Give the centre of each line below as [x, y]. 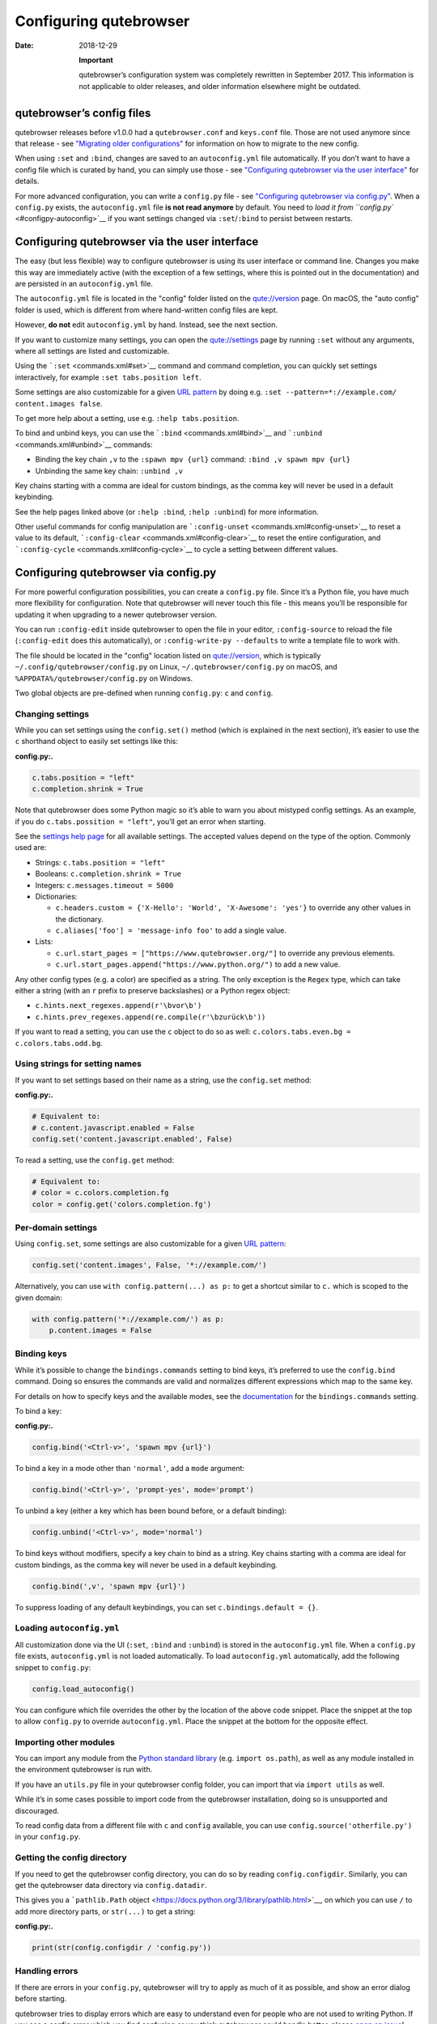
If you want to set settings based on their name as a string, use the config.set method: [163, 1080]
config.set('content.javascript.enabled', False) [132, 1139]
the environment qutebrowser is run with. [84, 1770]
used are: [31, 848]
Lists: [44, 942]
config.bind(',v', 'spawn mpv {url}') [109, 1586]
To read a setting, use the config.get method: [94, 1160]
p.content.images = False [100, 1331]
